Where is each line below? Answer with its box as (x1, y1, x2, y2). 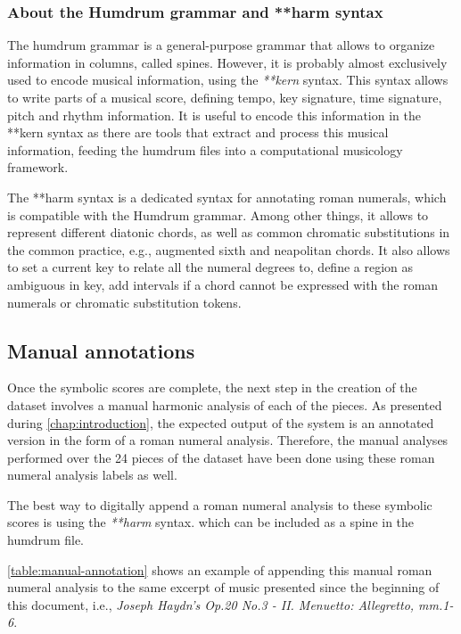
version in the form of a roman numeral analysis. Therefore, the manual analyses (7, 431, 449, 449)
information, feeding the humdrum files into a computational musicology (7, 140, 403, 159)
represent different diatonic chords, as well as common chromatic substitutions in (7, 223, 450, 242)
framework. (7, 158, 69, 177)
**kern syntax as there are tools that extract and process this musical (7, 123, 389, 142)
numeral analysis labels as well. (7, 465, 177, 484)
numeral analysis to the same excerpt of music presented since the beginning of (7, 578, 440, 597)
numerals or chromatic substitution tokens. (7, 292, 242, 311)
